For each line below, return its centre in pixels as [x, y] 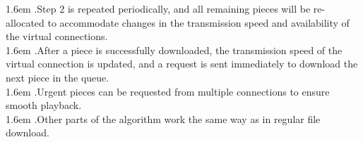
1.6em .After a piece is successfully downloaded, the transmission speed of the [174, 50]
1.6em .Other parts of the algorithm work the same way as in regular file [163, 118]
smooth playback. [44, 105]
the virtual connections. [57, 36]
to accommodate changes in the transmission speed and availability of [198, 22]
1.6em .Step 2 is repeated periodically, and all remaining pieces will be [158, 8]
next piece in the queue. [58, 77]
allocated [25, 22]
